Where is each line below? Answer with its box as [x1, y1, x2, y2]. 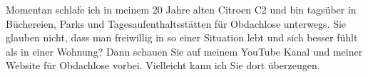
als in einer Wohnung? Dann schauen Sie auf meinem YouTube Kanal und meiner [6, 43, 363, 58]
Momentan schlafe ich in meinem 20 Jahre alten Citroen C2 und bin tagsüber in [6, 2, 357, 16]
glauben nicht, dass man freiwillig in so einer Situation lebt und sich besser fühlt [6, 30, 358, 45]
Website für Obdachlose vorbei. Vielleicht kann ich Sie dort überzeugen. [6, 58, 320, 73]
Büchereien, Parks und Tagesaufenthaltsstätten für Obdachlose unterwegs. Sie [6, 16, 347, 31]
